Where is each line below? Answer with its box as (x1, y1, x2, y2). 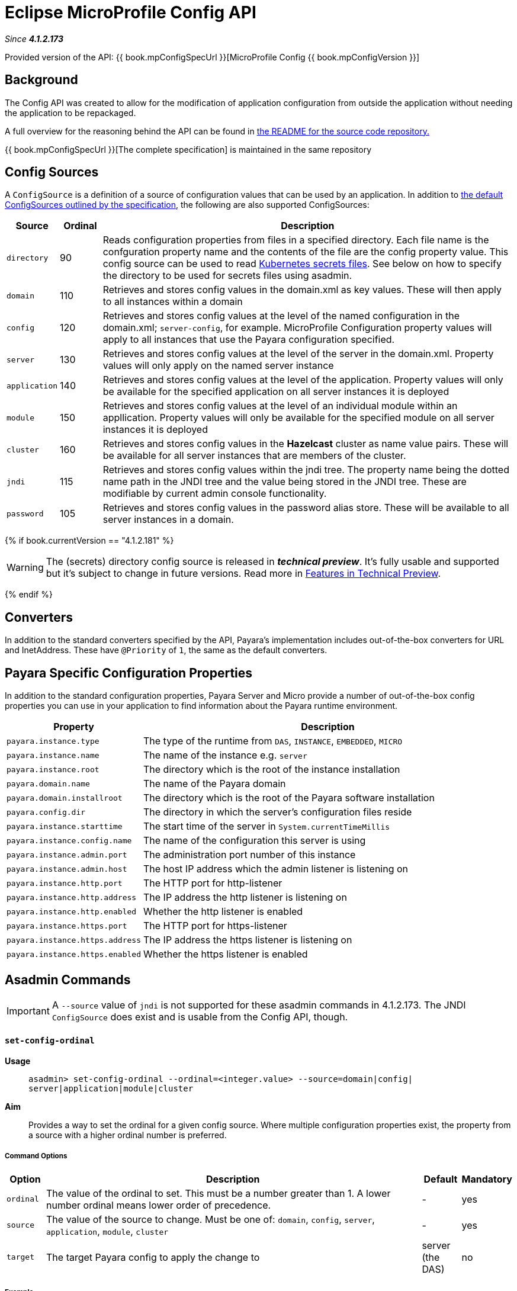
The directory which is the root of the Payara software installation (143, 792, 435, 804)
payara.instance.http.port (7, 878, 123, 888)
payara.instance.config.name (7, 836, 132, 845)
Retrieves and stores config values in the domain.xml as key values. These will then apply (102, 284, 502, 296)
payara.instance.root (7, 765, 99, 774)
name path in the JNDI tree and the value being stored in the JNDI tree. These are (102, 476, 467, 488)
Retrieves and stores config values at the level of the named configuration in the (102, 310, 460, 322)
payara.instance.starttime (7, 821, 123, 831)
